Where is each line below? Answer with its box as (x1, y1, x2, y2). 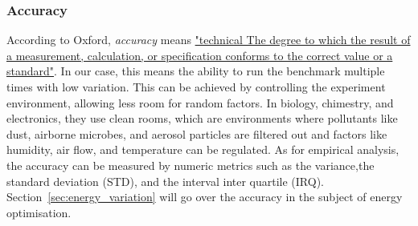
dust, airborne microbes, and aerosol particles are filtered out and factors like (6, 125, 387, 142)
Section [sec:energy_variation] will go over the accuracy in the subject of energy (6, 188, 403, 205)
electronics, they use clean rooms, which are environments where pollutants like (6, 110, 398, 127)
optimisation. (6, 204, 72, 220)
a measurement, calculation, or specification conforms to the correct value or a (6, 46, 393, 63)
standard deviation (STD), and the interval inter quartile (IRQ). (6, 172, 325, 189)
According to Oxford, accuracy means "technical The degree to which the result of (6, 31, 411, 48)
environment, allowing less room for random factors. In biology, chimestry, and (6, 94, 394, 111)
